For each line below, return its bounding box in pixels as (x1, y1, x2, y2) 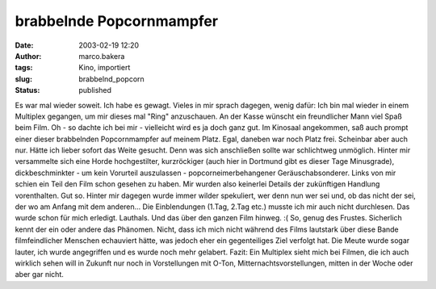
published (78, 86, 112, 95)
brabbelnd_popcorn (78, 73, 145, 84)
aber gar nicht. (15, 270, 65, 279)
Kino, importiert (78, 63, 131, 73)
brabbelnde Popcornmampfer (15, 12, 218, 30)
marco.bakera (78, 51, 125, 61)
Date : (15, 40, 34, 50)
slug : (15, 73, 32, 84)
